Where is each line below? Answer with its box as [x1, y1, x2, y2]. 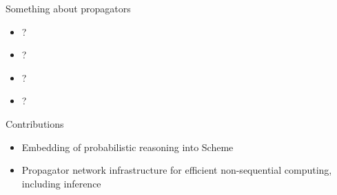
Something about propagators [6, 1, 131, 15]
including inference [21, 176, 101, 190]
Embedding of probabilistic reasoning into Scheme [21, 139, 234, 154]
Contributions [6, 116, 64, 130]
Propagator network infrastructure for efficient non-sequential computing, [21, 163, 332, 177]
